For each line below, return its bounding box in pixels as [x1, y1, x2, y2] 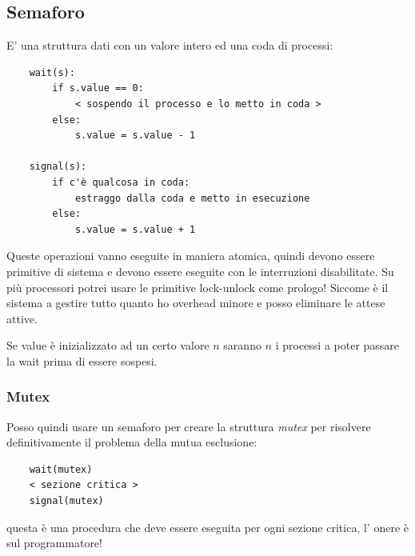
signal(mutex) [29, 495, 104, 507]
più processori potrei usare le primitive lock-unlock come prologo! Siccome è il [6, 278, 389, 295]
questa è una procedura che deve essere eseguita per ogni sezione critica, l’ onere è [6, 518, 409, 535]
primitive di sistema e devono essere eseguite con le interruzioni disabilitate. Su [6, 262, 394, 279]
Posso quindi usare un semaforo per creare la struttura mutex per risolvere [6, 418, 371, 434]
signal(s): [29, 161, 87, 173]
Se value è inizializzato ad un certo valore [6, 337, 209, 354]
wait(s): [29, 66, 75, 78]
